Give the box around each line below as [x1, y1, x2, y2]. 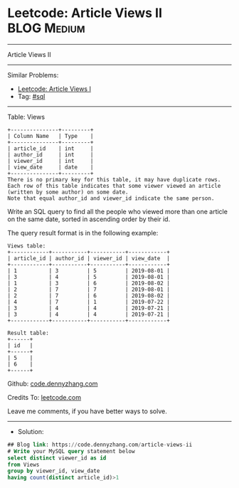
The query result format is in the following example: [7, 228, 159, 237]
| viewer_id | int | [7, 157, 94, 164]
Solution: [17, 427, 44, 435]
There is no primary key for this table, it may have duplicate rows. [7, 176, 221, 183]
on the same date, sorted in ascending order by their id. [7, 215, 171, 223]
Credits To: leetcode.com [7, 393, 82, 401]
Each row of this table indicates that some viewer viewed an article [7, 182, 221, 189]
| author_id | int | [7, 151, 94, 158]
